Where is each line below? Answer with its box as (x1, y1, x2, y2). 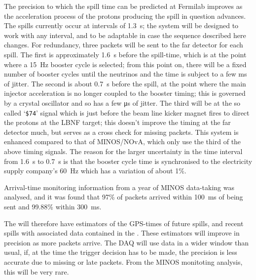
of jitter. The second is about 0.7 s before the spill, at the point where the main (4, 78, 246, 88)
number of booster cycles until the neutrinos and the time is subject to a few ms (4, 69, 247, 79)
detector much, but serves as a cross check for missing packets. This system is (4, 126, 239, 137)
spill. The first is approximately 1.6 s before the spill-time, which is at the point (4, 49, 247, 59)
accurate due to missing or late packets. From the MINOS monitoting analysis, (4, 256, 243, 267)
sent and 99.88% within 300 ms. (4, 201, 102, 211)
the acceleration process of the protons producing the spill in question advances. (4, 10, 246, 21)
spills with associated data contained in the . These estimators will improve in (4, 228, 240, 238)
